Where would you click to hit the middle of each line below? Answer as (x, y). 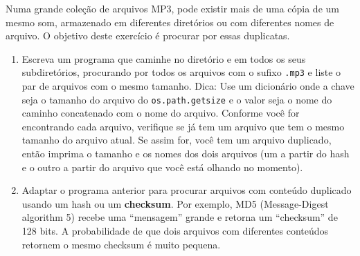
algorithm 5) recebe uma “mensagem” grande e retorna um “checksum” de (180, 217)
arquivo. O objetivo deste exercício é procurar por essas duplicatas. (148, 36)
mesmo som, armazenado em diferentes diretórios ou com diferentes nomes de (170, 22)
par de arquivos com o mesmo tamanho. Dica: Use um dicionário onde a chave (188, 86)
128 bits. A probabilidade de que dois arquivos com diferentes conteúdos (175, 231)
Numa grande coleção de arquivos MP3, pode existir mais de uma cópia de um (172, 8)
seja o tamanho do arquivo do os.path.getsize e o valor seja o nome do (177, 99)
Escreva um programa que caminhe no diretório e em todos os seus (164, 58)
